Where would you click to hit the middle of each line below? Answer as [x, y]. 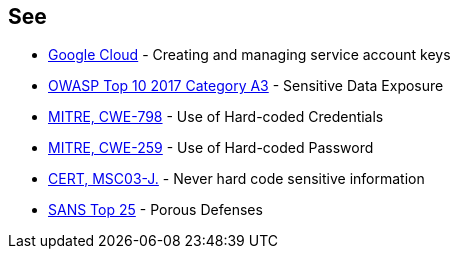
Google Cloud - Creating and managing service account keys [249, 55]
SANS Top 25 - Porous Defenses [155, 210]
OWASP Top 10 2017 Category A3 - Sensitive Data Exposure [246, 86]
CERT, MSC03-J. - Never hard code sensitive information [236, 179]
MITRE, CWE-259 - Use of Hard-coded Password [211, 148]
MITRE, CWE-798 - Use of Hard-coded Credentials [216, 117]
